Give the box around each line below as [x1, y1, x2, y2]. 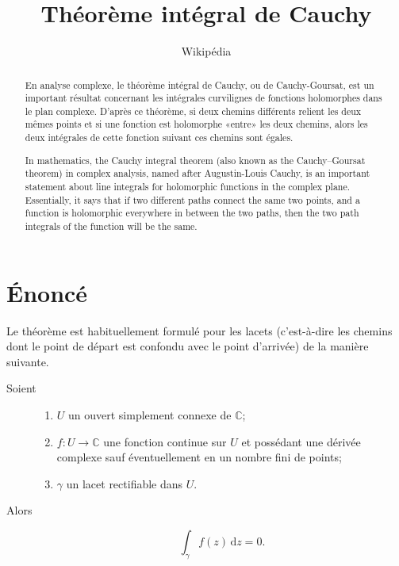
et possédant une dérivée [241, 433, 361, 449]
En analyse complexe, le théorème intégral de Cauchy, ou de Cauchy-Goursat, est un [25, 78, 374, 91]
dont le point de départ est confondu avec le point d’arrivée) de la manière [6, 338, 369, 354]
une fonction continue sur [103, 433, 227, 449]
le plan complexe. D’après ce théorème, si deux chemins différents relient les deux [25, 104, 362, 117]
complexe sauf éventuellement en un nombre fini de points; [56, 449, 342, 465]
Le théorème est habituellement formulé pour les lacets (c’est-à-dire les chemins [6, 322, 393, 338]
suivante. [6, 353, 49, 369]
